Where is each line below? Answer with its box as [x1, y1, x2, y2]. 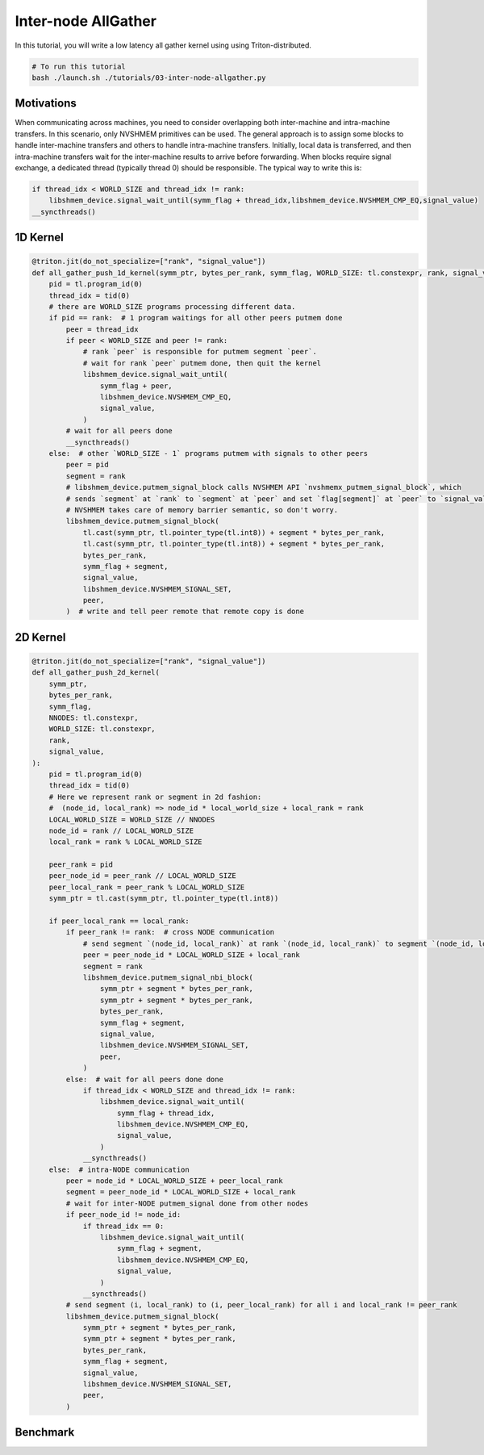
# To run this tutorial [31, 61, 127, 71]
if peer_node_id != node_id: [65, 1210, 181, 1219]
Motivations [15, 97, 77, 111]
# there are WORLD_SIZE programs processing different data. [48, 302, 296, 311]
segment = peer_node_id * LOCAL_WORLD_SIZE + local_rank [65, 1187, 296, 1197]
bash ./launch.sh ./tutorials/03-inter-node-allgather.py [31, 73, 266, 82]
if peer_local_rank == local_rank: [48, 917, 190, 926]
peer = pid [65, 460, 109, 470]
